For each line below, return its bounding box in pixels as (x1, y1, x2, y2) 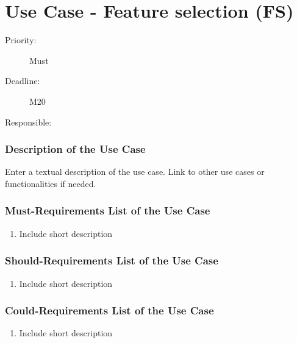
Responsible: (5, 115, 52, 128)
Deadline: (5, 74, 40, 87)
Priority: (5, 34, 37, 46)
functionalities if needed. (5, 177, 96, 189)
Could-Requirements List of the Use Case (5, 303, 214, 318)
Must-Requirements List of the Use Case (5, 203, 210, 218)
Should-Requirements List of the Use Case (5, 253, 218, 268)
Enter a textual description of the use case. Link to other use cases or (5, 165, 265, 178)
